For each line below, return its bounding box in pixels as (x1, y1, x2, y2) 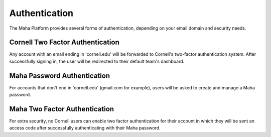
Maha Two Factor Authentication (9, 104, 114, 113)
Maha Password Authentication (9, 71, 110, 80)
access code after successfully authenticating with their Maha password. (9, 125, 161, 131)
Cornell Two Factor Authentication (9, 38, 120, 47)
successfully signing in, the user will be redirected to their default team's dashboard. (9, 58, 185, 64)
